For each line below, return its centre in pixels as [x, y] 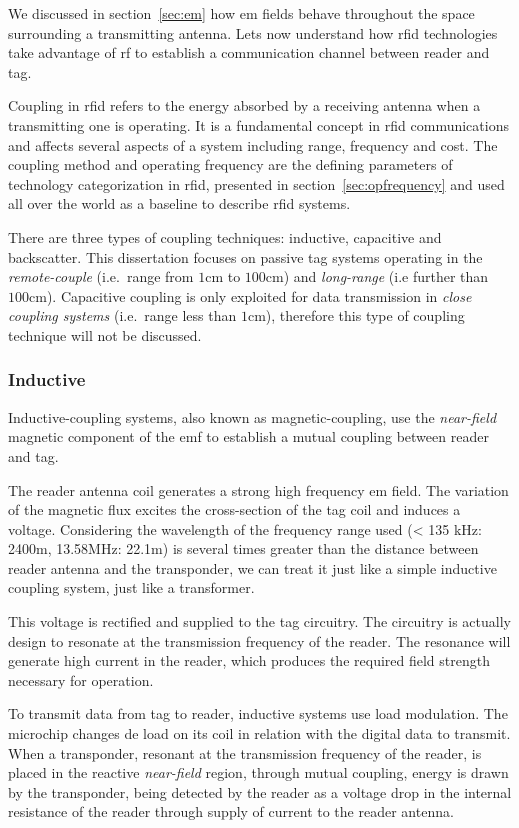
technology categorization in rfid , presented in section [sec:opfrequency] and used [256, 183]
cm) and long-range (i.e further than [377, 276]
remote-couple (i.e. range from [101, 276]
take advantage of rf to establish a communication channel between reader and [249, 52]
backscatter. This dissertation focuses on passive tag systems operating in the [245, 256]
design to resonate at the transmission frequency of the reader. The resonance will [259, 640]
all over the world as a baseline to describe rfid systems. [179, 203]
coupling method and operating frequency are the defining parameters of [230, 164]
